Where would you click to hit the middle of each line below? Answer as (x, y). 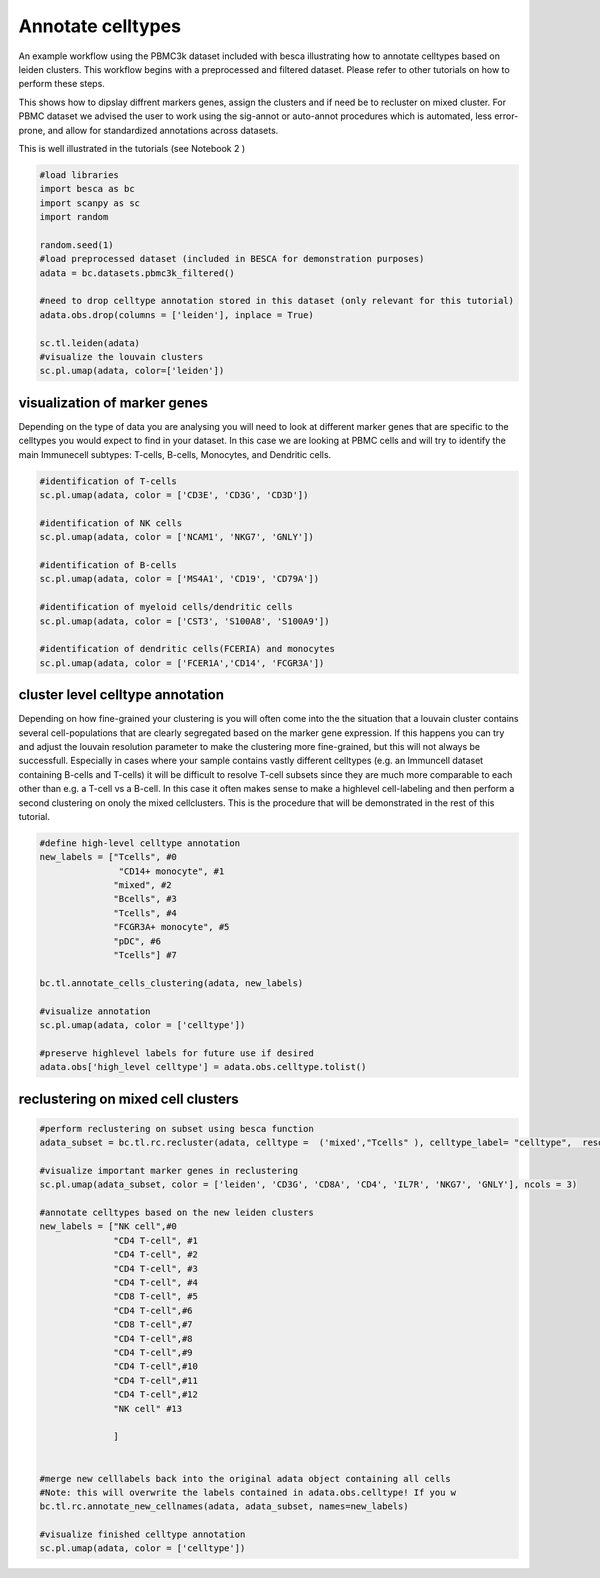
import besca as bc (87, 189)
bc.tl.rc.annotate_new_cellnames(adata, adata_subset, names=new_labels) (224, 1506)
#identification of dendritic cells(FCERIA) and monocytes (187, 649)
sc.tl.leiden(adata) (89, 343)
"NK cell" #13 (148, 1408)
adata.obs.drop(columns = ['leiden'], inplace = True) (176, 314)
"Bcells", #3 (145, 899)
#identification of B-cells (108, 564)
